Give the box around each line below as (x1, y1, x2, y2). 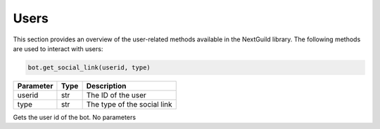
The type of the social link (86, 99, 172, 109)
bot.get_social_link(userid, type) (27, 63, 151, 72)
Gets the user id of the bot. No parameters (13, 113, 137, 121)
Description (86, 81, 127, 90)
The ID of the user (86, 90, 147, 100)
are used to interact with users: (13, 44, 103, 53)
